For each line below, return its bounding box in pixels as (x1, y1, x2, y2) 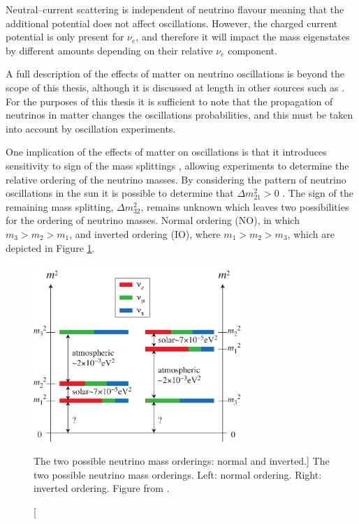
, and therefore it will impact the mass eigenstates (135, 29, 350, 44)
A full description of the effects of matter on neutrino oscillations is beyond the (6, 66, 345, 81)
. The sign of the (282, 186, 353, 200)
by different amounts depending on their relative (6, 43, 213, 57)
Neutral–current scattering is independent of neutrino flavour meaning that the (6, 2, 344, 16)
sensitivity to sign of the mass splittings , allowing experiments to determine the (6, 158, 349, 172)
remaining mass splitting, (6, 199, 114, 214)
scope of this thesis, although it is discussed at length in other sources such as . (6, 80, 345, 94)
